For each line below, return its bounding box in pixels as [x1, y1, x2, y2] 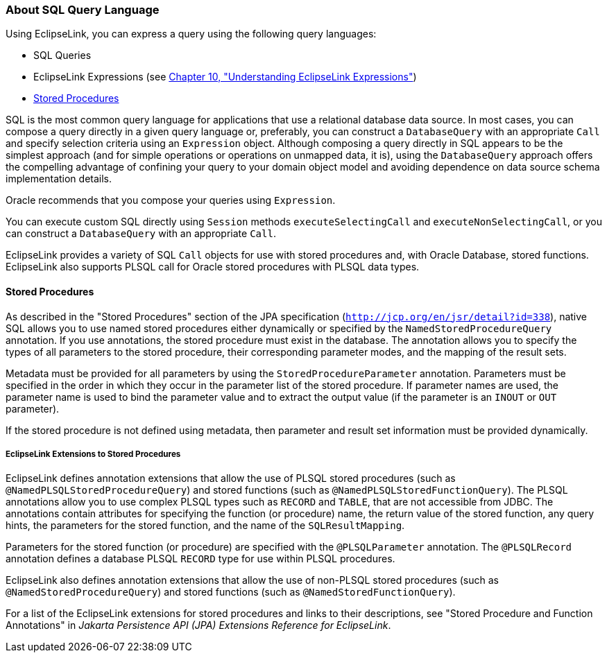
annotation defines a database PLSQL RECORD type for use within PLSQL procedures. [6, 553, 395, 565]
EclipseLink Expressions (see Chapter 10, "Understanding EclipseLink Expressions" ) [33, 71, 417, 83]
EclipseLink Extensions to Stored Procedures [6, 449, 181, 459]
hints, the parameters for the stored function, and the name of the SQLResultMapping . [6, 519, 405, 532]
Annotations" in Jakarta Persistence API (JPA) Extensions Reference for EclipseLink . [6, 619, 391, 632]
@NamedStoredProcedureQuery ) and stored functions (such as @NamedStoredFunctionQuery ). [6, 586, 456, 598]
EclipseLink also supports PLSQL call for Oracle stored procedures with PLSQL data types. [6, 261, 420, 273]
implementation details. [6, 173, 112, 185]
